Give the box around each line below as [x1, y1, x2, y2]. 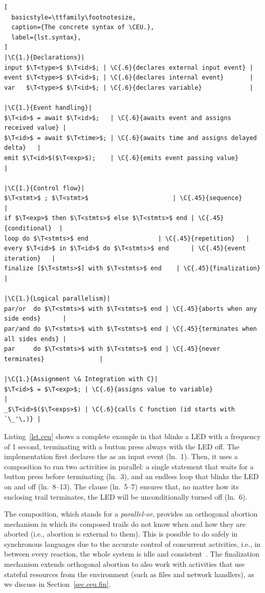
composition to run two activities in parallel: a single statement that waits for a [4, 461, 254, 471]
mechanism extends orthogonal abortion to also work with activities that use [4, 559, 245, 569]
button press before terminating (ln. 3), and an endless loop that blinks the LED [4, 471, 259, 482]
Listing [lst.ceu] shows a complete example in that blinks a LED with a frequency [4, 430, 261, 441]
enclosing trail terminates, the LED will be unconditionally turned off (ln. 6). [4, 491, 248, 502]
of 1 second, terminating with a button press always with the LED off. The [4, 441, 239, 451]
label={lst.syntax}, [11, 33, 81, 41]
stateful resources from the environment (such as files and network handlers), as [4, 568, 254, 579]
